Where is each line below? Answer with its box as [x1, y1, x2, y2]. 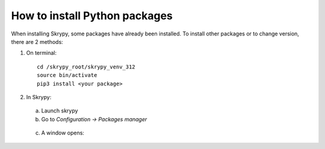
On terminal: [26, 49, 57, 56]
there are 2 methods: [11, 38, 63, 45]
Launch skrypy [41, 107, 78, 114]
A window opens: [41, 129, 84, 136]
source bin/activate [37, 72, 97, 79]
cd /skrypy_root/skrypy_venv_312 [37, 63, 135, 70]
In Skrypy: [26, 93, 52, 100]
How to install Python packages [11, 9, 173, 22]
